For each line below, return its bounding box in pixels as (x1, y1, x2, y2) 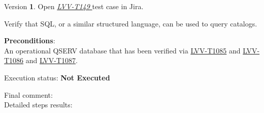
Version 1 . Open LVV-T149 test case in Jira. (4, 1, 144, 11)
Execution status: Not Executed (4, 72, 110, 82)
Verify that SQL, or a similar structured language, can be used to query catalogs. (4, 18, 257, 29)
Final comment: (4, 89, 53, 100)
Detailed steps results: (4, 99, 73, 110)
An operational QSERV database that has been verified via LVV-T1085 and (4, 45, 241, 55)
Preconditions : (4, 35, 55, 46)
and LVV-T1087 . (25, 55, 78, 66)
